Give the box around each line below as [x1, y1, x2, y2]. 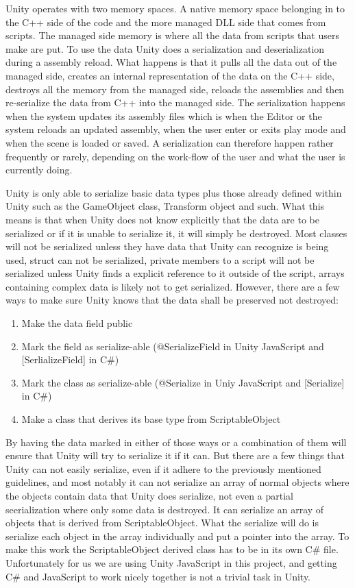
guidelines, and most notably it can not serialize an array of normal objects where [5, 475, 350, 489]
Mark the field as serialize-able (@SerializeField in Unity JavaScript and [21, 339, 324, 353]
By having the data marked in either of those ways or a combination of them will [5, 434, 347, 449]
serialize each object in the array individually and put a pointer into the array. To [5, 528, 350, 543]
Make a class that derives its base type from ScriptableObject [21, 412, 281, 426]
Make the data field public [21, 316, 133, 330]
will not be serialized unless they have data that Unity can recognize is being [5, 239, 329, 254]
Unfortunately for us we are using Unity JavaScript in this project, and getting [5, 555, 337, 569]
